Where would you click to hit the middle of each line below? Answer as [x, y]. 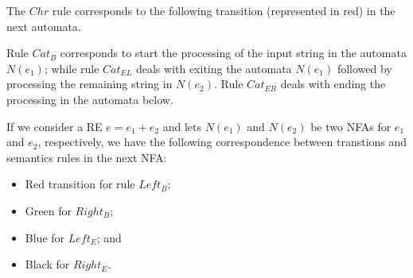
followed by [364, 68]
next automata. [44, 26]
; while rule [72, 68]
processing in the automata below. [90, 99]
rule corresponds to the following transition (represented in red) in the [224, 10]
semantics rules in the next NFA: [87, 157]
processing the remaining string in [90, 84]
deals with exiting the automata [214, 68]
